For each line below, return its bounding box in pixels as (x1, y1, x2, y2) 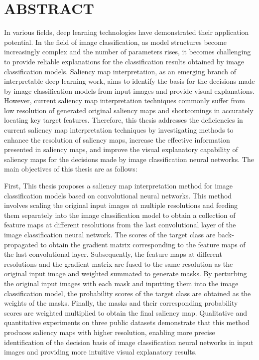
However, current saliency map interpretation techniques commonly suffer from (4, 95, 245, 106)
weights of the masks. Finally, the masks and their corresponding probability (4, 298, 238, 308)
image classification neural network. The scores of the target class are (4, 229, 216, 239)
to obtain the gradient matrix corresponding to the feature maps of (40, 239, 246, 249)
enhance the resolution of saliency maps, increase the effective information (4, 134, 230, 145)
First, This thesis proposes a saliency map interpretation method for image (4, 180, 233, 191)
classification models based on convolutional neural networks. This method (4, 190, 232, 200)
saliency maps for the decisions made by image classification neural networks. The (4, 154, 254, 164)
